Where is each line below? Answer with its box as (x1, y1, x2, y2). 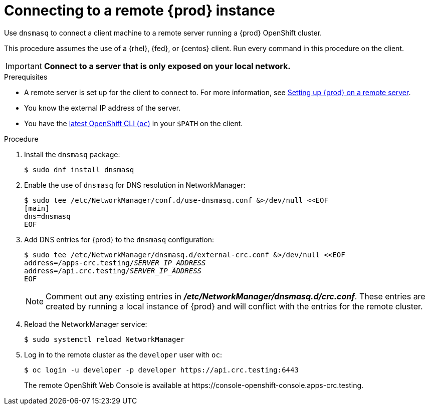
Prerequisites (4, 72, 48, 81)
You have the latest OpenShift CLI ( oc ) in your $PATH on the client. (24, 119, 243, 128)
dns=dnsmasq (24, 212, 71, 220)
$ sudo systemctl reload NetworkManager (24, 335, 185, 343)
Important (6, 61, 42, 71)
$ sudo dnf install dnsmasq (24, 165, 134, 174)
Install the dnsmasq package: (24, 150, 120, 159)
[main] (24, 204, 50, 212)
